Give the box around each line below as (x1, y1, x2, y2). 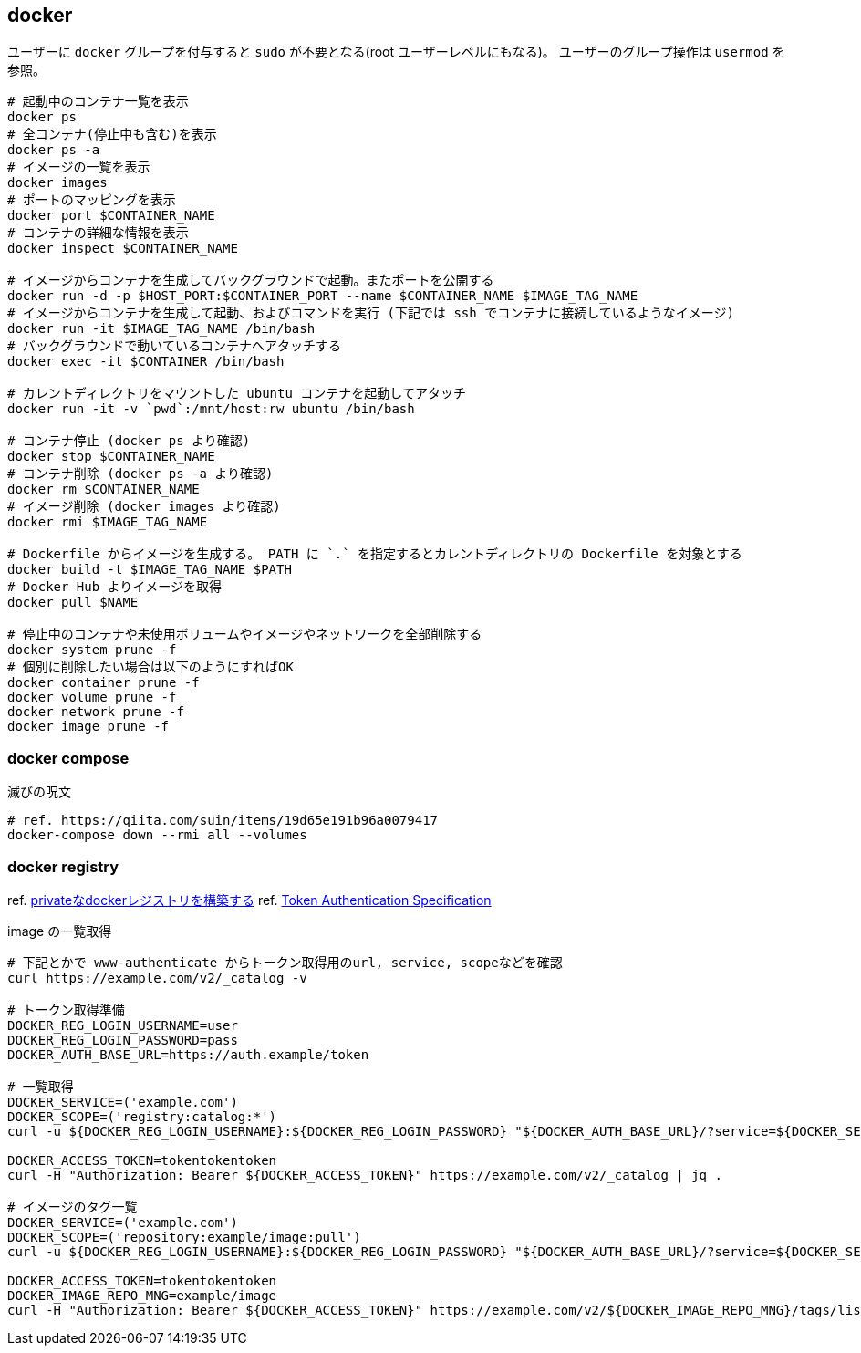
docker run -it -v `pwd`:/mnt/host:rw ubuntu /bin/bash (7, 401, 415, 417)
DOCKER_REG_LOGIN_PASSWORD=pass (7, 1032, 238, 1047)
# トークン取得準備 (7, 1002, 125, 1017)
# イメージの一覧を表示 (7, 160, 150, 175)
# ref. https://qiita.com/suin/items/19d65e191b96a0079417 (7, 813, 439, 828)
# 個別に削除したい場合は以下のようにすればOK (7, 660, 294, 675)
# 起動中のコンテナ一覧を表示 (7, 94, 189, 109)
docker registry (7, 857, 119, 876)
